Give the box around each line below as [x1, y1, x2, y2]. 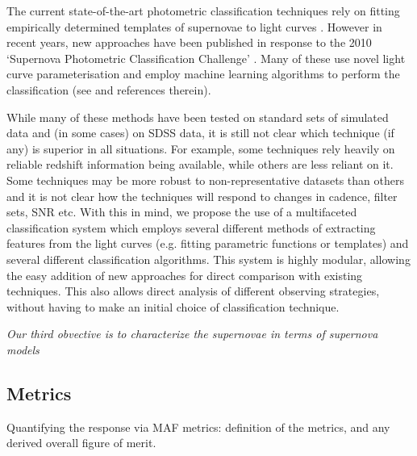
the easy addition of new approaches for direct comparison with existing [6, 266, 363, 283]
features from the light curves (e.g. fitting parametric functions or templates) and [6, 235, 409, 252]
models [6, 341, 40, 358]
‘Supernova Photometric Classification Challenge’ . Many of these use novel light [6, 49, 406, 66]
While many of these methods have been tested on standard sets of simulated [6, 108, 389, 125]
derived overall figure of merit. [6, 434, 156, 451]
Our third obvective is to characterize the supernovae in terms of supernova [6, 325, 378, 342]
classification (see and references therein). [6, 81, 211, 98]
